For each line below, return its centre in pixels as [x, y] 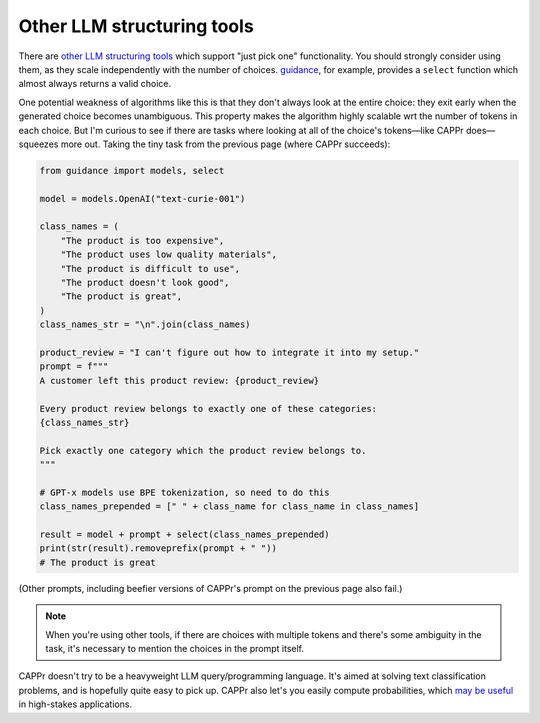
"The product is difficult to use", [150, 268]
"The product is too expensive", [142, 240]
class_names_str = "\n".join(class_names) [145, 324]
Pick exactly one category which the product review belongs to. [203, 450]
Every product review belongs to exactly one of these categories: [208, 408]
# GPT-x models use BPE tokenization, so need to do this [184, 492]
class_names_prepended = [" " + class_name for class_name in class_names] [229, 506]
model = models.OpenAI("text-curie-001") [142, 198]
